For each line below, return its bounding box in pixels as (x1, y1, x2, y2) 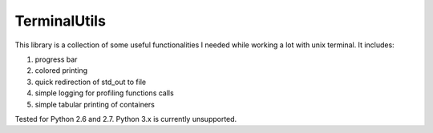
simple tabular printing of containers (34, 99, 156, 109)
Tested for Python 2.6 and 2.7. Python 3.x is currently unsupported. (14, 114, 237, 123)
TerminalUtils (14, 12, 106, 30)
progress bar (34, 54, 78, 64)
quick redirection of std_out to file (34, 77, 147, 87)
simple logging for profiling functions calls (34, 88, 174, 98)
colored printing (34, 66, 88, 75)
